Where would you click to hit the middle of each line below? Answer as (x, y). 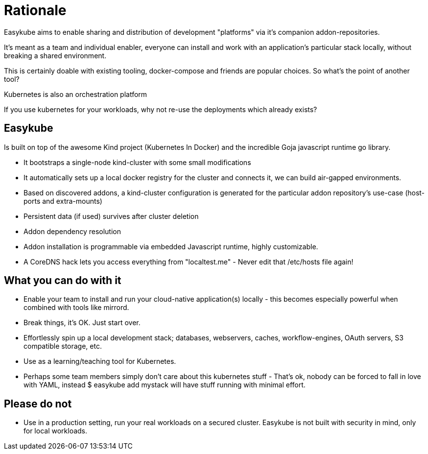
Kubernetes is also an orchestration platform (76, 94)
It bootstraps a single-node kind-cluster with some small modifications (137, 162)
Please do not (38, 404)
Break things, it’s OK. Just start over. (82, 323)
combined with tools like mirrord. (76, 308)
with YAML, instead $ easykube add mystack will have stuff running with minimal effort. (165, 385)
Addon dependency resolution (72, 231)
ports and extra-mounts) (63, 201)
